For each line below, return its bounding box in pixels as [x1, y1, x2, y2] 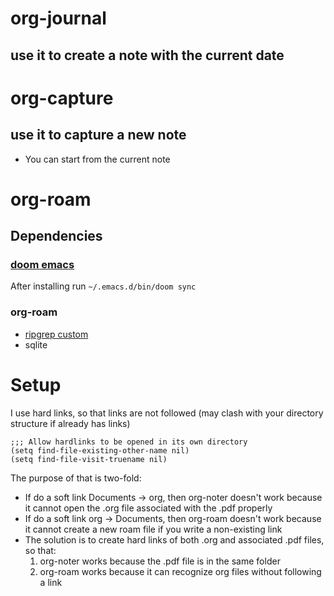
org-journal [10, 7, 107, 30]
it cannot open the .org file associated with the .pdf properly [24, 502, 273, 514]
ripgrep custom [24, 328, 89, 340]
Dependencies [10, 228, 103, 245]
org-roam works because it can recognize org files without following [39, 565, 322, 577]
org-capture [10, 87, 114, 109]
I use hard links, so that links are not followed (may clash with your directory [10, 407, 324, 419]
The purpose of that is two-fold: [10, 472, 142, 484]
